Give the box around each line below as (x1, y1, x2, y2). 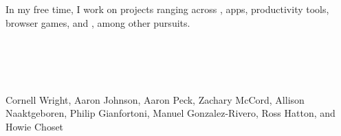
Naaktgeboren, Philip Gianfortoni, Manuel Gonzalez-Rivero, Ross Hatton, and (5, 106, 335, 120)
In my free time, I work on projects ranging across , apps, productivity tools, (5, 2, 329, 16)
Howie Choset (5, 119, 64, 133)
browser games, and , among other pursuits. (5, 15, 190, 30)
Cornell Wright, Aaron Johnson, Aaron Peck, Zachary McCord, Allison (5, 92, 305, 106)
